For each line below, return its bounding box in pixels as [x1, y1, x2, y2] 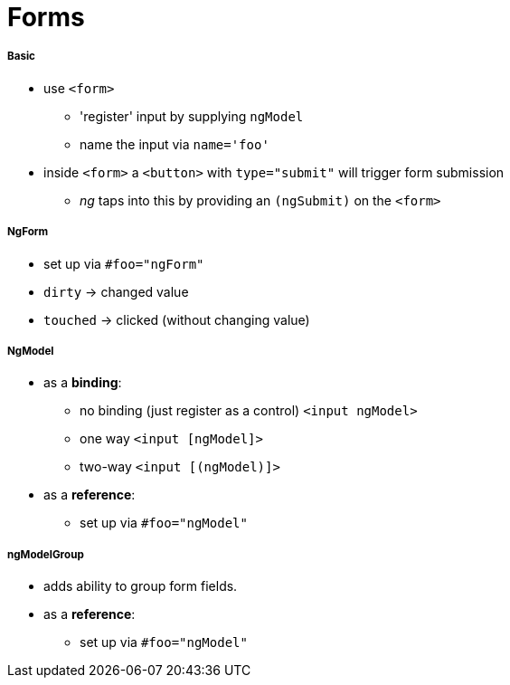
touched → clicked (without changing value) [43, 311, 310, 328]
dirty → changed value [43, 283, 189, 300]
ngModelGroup [7, 547, 84, 561]
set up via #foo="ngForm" [43, 255, 204, 271]
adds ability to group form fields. [43, 578, 238, 595]
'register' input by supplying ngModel [80, 108, 304, 124]
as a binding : [43, 375, 122, 391]
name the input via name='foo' [80, 136, 269, 152]
